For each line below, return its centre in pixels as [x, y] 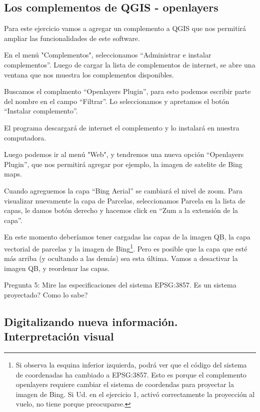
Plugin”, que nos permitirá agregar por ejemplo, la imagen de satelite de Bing [123, 164]
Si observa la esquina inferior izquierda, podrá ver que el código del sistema [131, 365]
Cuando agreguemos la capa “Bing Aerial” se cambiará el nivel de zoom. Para [123, 190]
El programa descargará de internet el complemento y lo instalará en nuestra [122, 127]
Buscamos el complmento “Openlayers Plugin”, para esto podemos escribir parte [127, 91]
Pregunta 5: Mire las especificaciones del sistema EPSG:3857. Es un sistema [120, 285]
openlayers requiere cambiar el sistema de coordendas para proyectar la [125, 384]
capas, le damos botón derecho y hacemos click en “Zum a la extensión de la [121, 210]
